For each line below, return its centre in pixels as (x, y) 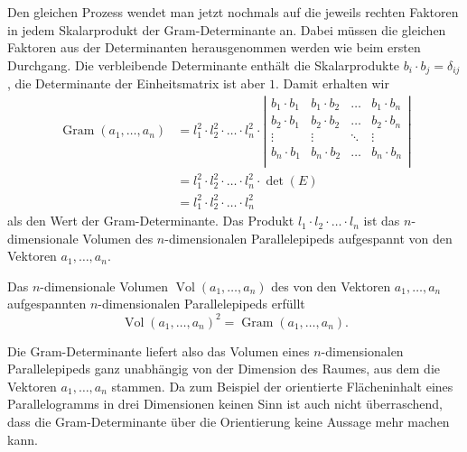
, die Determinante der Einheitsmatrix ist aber (136, 83)
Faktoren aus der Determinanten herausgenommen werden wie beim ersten (214, 47)
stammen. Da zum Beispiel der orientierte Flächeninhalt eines (282, 386)
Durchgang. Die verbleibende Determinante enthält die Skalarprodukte (204, 65)
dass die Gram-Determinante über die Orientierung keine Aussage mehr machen (229, 421)
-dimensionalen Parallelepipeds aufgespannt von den (308, 238)
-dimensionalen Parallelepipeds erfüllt (201, 304)
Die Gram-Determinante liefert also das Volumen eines (159, 351)
